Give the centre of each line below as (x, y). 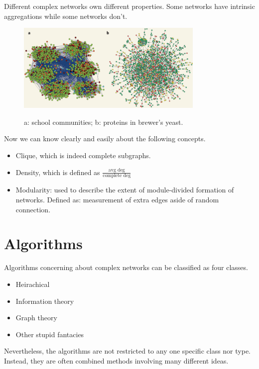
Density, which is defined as (58, 172)
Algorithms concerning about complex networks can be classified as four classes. (126, 267)
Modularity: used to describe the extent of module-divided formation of (125, 190)
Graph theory (36, 318)
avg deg (117, 170)
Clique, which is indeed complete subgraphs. (83, 155)
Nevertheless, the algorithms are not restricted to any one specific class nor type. (127, 351)
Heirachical (33, 284)
